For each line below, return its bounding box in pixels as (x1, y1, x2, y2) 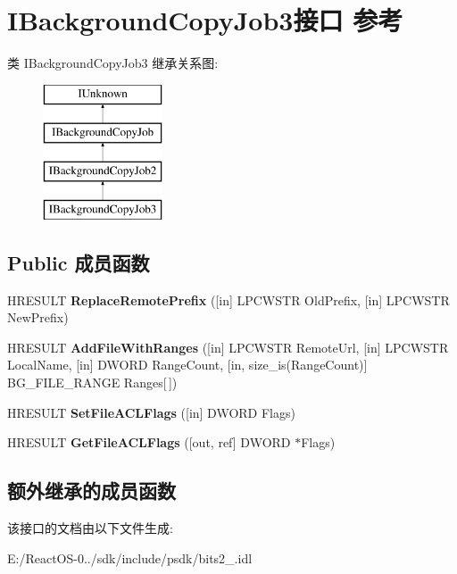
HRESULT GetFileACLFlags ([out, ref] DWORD (7, 433, 291, 452)
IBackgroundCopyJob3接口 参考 (7, 2, 403, 38)
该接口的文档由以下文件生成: (7, 519, 173, 537)
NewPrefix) (7, 308, 69, 327)
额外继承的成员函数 (7, 477, 176, 504)
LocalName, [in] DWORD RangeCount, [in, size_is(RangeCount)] (7, 355, 368, 374)
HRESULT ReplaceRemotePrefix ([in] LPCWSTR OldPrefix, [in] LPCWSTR (7, 290, 450, 309)
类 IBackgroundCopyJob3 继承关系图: (7, 54, 219, 72)
